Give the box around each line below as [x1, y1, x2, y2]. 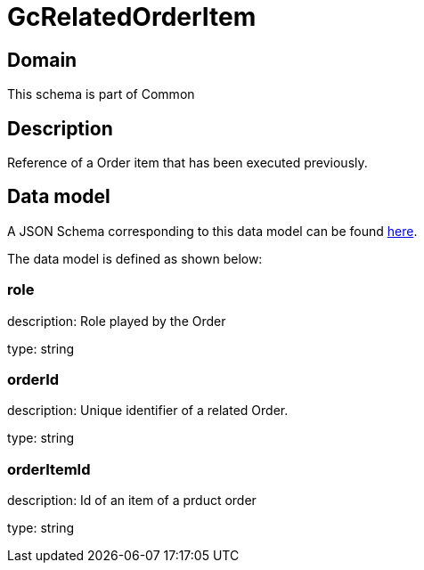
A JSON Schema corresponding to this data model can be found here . [7, 223, 418, 239]
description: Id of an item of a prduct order [7, 493, 257, 509]
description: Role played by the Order [7, 313, 226, 329]
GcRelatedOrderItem [7, 2, 257, 32]
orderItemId [7, 460, 91, 478]
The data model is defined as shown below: [7, 250, 263, 266]
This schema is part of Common [7, 86, 195, 102]
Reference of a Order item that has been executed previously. [7, 155, 368, 171]
